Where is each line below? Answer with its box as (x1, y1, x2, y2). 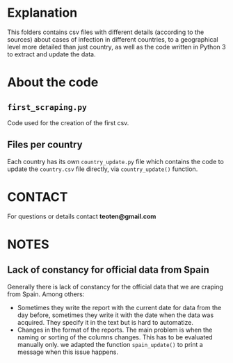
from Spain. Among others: (7, 290, 85, 298)
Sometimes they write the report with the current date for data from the (17, 303, 222, 312)
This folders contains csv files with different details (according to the (7, 28, 204, 36)
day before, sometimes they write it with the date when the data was (17, 311, 214, 319)
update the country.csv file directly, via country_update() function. (7, 165, 198, 173)
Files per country (7, 139, 83, 151)
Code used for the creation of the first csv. (7, 118, 129, 127)
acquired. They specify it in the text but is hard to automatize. (17, 318, 193, 326)
